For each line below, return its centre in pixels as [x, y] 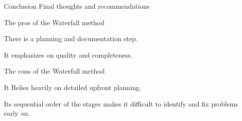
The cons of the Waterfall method [54, 71]
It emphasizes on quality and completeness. [68, 54]
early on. [17, 113]
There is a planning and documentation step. [71, 38]
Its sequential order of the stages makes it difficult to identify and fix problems [121, 103]
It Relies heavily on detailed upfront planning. [73, 87]
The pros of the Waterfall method [54, 22]
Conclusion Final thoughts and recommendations [77, 6]
